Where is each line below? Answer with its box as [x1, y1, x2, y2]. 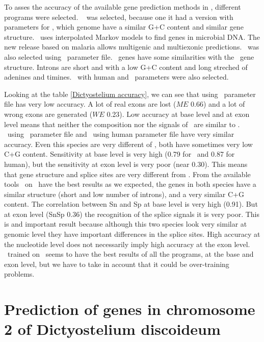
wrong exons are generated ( [4, 108, 93, 119]
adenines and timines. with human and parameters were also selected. [4, 71, 229, 82]
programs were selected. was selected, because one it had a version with [4, 11, 233, 22]
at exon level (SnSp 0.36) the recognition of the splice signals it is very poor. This [4, 208, 260, 219]
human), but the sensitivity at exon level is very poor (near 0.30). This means [4, 158, 248, 169]
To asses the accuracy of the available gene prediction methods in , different [4, 2, 241, 12]
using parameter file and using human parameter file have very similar [7, 129, 234, 139]
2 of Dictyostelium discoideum [4, 319, 221, 339]
